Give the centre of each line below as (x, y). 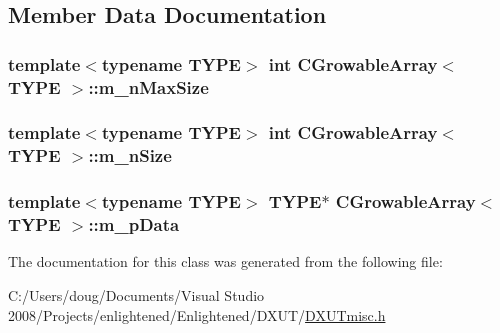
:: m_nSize (130, 155)
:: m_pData (134, 224)
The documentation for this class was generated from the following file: (225, 261)
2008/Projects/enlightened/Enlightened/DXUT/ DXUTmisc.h (197, 314)
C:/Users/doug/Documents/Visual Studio (136, 295)
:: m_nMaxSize (148, 86)
